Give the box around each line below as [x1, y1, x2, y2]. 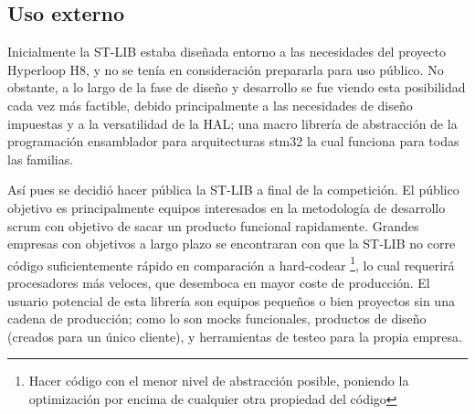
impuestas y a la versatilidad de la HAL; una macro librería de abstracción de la [7, 113, 458, 133]
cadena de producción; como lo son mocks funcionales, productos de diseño [7, 309, 427, 328]
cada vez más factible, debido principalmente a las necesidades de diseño [7, 95, 413, 114]
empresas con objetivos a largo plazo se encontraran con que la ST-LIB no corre [7, 234, 456, 253]
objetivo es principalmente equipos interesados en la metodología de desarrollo [7, 197, 446, 217]
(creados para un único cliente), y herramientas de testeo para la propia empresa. [7, 326, 462, 345]
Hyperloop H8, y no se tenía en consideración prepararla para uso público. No [7, 59, 444, 79]
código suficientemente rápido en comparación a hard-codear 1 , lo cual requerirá [7, 252, 455, 274]
